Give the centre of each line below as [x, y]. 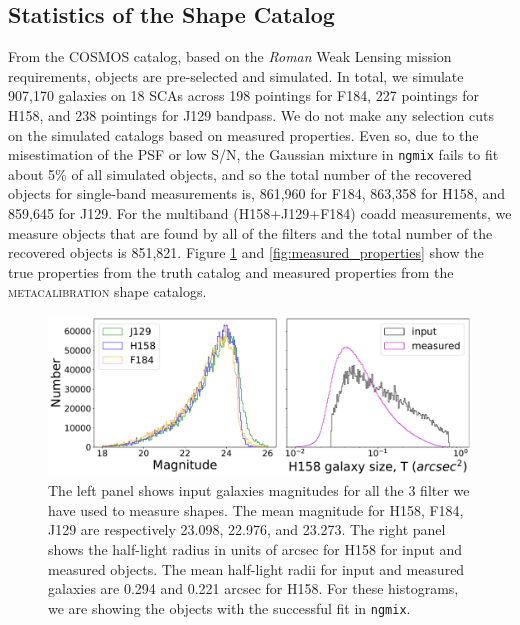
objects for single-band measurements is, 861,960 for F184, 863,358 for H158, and [256, 193]
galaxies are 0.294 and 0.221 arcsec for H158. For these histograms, [253, 588]
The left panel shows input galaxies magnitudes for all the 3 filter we [259, 490]
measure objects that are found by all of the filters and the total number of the [250, 232]
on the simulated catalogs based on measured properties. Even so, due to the [243, 134]
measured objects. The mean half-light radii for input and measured [256, 568]
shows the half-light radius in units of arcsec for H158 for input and [255, 549]
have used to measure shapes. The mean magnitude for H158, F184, [256, 509]
